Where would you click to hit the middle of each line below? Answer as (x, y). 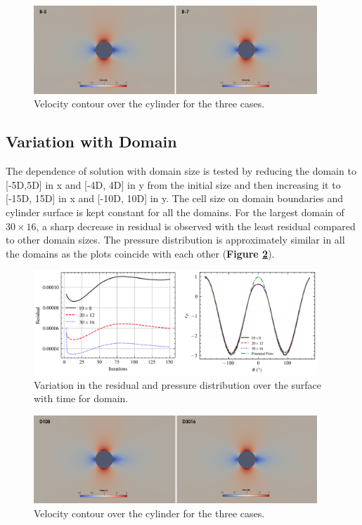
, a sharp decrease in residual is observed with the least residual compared (196, 226)
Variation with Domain (91, 141)
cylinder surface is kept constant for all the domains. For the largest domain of (175, 212)
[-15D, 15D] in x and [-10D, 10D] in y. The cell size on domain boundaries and (175, 198)
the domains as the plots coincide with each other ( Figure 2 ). (140, 253)
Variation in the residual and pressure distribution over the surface (178, 384)
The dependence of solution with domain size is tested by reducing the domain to (181, 171)
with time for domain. (81, 398)
